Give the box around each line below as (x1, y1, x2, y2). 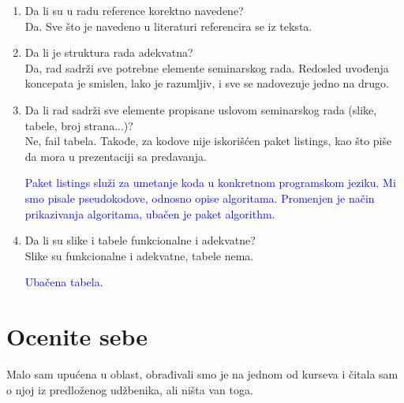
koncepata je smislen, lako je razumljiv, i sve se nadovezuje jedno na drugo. (24, 75, 389, 91)
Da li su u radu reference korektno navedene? (24, 2, 244, 18)
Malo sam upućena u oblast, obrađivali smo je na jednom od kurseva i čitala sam (6, 366, 398, 382)
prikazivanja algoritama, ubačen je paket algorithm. (24, 205, 275, 222)
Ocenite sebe (6, 320, 148, 353)
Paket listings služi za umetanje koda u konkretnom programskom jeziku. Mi (24, 174, 396, 191)
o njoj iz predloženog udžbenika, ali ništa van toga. (6, 381, 253, 397)
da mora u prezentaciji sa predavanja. (24, 147, 207, 164)
